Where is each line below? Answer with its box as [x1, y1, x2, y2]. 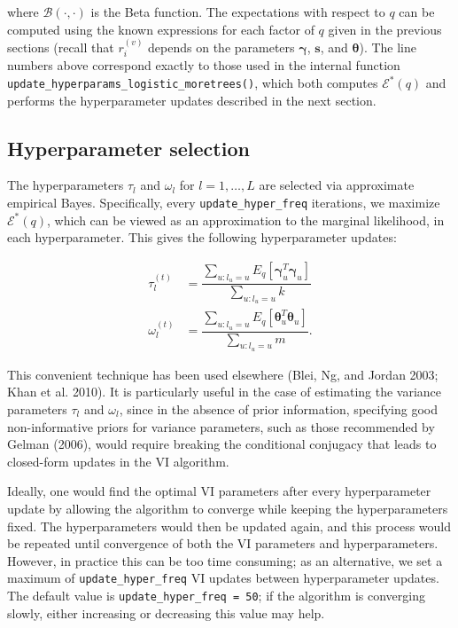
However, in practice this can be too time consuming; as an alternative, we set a [7, 551, 443, 569]
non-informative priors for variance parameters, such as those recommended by [7, 417, 435, 436]
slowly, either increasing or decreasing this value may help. [7, 603, 325, 622]
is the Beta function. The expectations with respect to [90, 3, 385, 20]
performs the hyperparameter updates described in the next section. [7, 90, 376, 109]
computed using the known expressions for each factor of [7, 20, 314, 38]
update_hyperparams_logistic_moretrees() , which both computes [7, 74, 378, 92]
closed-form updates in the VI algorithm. [7, 451, 229, 470]
